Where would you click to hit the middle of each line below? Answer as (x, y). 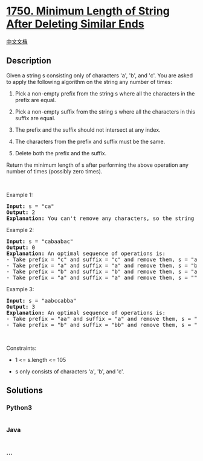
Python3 (19, 408)
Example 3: (20, 289)
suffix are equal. (35, 118)
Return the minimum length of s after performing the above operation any (98, 165)
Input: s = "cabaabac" (40, 241)
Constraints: (21, 348)
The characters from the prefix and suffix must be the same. (90, 141)
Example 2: (20, 230)
